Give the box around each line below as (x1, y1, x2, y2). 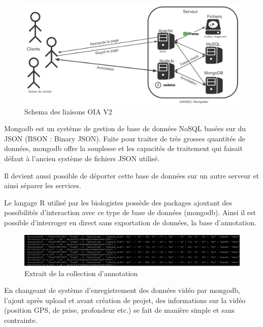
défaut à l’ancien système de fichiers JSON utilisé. (4, 153, 160, 164)
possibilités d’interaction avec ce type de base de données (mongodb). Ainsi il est (4, 207, 256, 218)
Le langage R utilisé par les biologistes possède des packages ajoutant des (4, 197, 233, 207)
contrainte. (4, 314, 38, 325)
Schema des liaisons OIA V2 (24, 106, 112, 116)
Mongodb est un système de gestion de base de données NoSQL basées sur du (4, 123, 246, 134)
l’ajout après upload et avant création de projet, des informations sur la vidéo (4, 294, 246, 305)
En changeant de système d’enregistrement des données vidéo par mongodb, (4, 285, 241, 295)
